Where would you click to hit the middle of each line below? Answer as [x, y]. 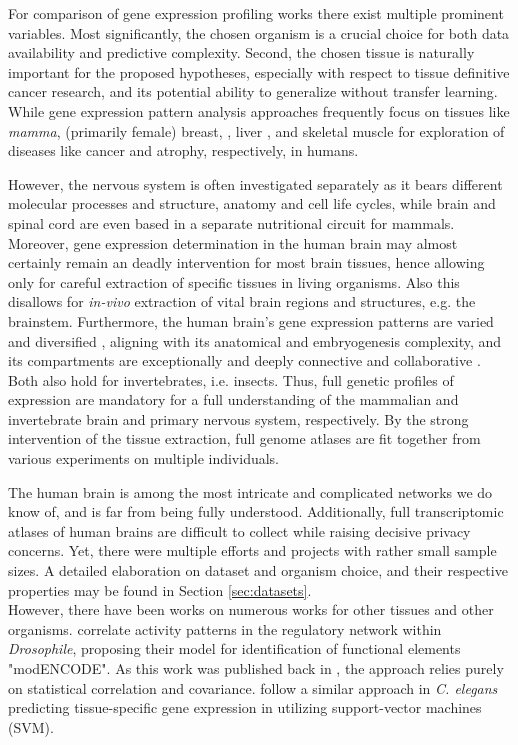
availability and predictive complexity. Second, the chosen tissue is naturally [241, 52]
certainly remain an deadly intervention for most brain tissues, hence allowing [246, 262]
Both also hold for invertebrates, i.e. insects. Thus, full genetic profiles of [231, 379]
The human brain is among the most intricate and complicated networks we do [250, 491]
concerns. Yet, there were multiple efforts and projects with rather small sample [252, 550]
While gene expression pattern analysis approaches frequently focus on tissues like [259, 110]
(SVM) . [31, 726]
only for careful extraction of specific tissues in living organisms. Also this [234, 281]
